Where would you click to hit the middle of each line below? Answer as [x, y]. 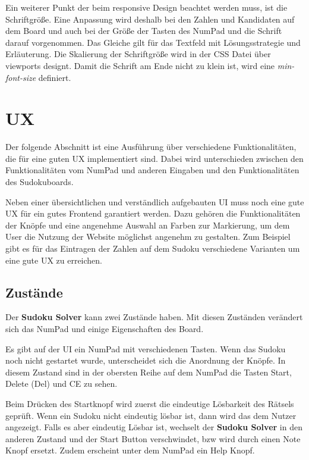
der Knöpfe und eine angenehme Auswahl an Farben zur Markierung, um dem [148, 225]
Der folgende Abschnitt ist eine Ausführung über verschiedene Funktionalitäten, [151, 147]
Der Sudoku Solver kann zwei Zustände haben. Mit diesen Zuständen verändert [154, 317]
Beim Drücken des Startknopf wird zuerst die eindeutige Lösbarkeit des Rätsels [150, 403]
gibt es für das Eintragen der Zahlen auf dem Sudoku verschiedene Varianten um [153, 248]
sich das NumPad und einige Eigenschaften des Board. [105, 329]
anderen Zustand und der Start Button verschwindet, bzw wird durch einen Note [153, 438]
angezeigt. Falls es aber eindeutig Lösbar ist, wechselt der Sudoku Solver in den [154, 427]
